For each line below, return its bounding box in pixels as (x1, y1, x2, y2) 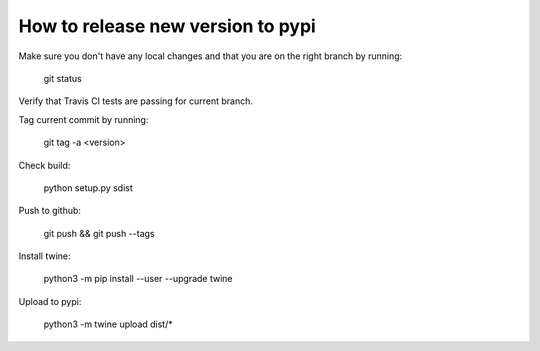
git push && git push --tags (43, 227, 155, 239)
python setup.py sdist (43, 181, 134, 194)
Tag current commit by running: (18, 113, 149, 125)
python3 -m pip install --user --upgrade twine (43, 273, 233, 285)
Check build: (18, 159, 71, 171)
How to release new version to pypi (18, 15, 317, 37)
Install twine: (18, 250, 71, 262)
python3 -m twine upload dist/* (43, 318, 174, 330)
